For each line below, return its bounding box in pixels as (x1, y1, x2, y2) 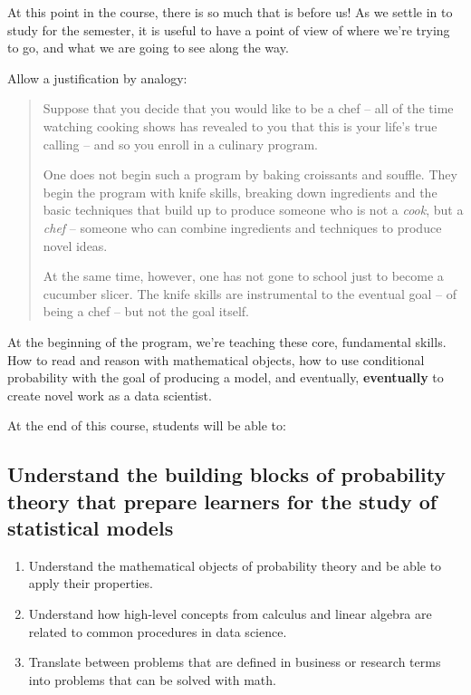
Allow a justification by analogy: (7, 68, 187, 87)
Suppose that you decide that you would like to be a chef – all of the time (43, 99, 454, 118)
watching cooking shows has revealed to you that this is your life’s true (43, 116, 437, 135)
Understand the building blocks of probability (7, 460, 447, 488)
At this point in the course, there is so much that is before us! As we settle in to (7, 3, 453, 21)
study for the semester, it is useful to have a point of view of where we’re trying (7, 20, 450, 39)
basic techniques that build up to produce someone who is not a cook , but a (43, 200, 464, 219)
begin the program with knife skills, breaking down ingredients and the (43, 182, 437, 201)
